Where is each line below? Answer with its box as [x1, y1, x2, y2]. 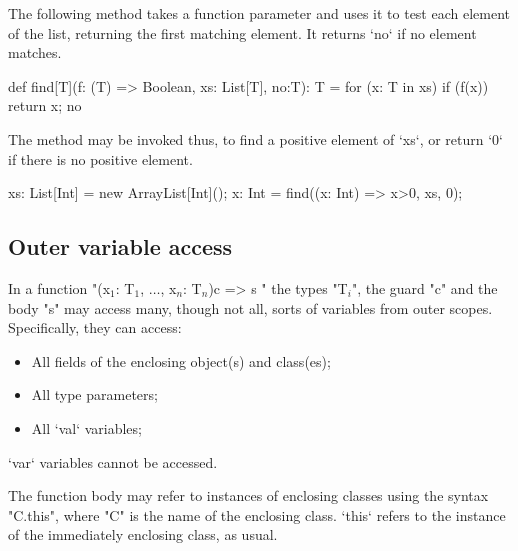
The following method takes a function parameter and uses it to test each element [8, 3, 510, 23]
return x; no [8, 95, 82, 116]
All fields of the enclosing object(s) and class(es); [31, 350, 331, 371]
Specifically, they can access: [8, 317, 182, 338]
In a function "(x [8, 277, 111, 298]
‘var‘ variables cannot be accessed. [8, 451, 218, 472]
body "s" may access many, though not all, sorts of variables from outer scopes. [8, 297, 493, 318]
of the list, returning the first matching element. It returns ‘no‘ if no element [8, 22, 477, 43]
